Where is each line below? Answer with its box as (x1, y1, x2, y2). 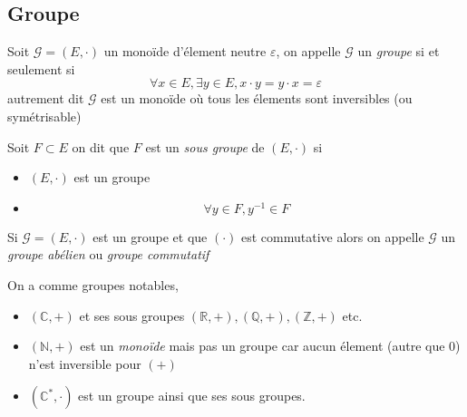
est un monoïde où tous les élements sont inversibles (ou (101, 89, 413, 108)
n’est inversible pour (28, 354, 141, 373)
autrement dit (7, 89, 84, 108)
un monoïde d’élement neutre (103, 42, 267, 61)
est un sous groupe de (145, 137, 265, 156)
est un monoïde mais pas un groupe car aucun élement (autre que (80, 336, 445, 355)
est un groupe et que (92, 227, 208, 246)
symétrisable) (7, 106, 82, 125)
